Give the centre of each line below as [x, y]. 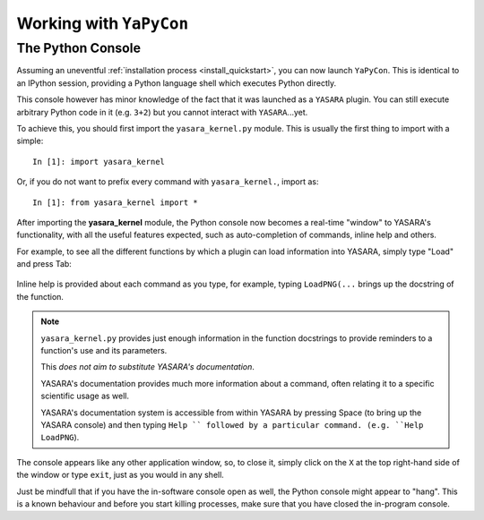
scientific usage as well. [85, 396]
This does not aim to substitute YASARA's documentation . [148, 367]
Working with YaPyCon [103, 23]
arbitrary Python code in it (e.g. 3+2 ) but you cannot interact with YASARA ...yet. [162, 112]
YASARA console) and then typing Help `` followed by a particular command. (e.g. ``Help [232, 424]
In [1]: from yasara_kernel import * [116, 202]
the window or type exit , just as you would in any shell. [120, 475]
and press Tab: [44, 264]
